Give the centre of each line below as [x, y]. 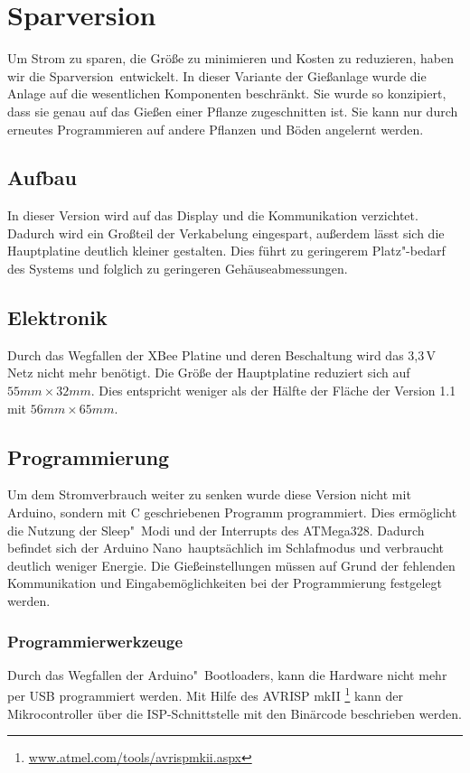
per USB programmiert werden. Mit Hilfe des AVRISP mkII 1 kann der [206, 694]
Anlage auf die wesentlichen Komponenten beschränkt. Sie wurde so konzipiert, [227, 93]
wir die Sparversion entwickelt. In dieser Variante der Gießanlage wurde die [217, 75]
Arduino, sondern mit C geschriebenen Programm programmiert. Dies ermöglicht [232, 512]
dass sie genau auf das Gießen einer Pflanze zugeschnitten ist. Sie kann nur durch [233, 111]
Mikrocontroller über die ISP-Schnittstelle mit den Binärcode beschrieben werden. [235, 713]
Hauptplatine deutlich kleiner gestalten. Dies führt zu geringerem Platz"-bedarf [226, 251]
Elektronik [57, 317]
